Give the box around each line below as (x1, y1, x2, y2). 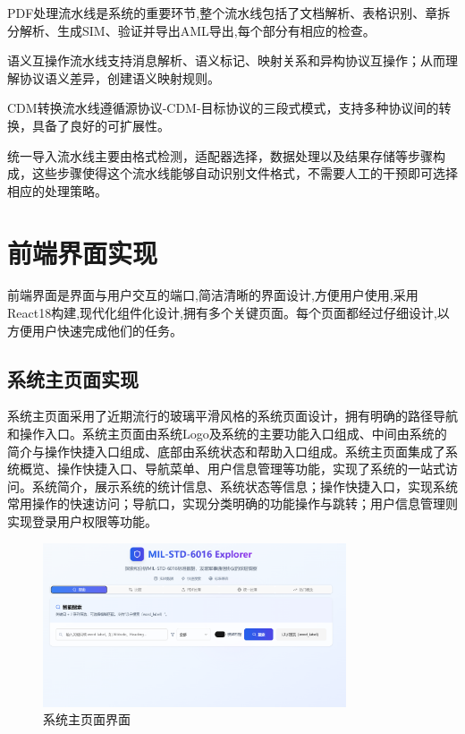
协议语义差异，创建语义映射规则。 (19, 68, 220, 87)
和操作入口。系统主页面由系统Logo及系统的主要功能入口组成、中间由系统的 (7, 424, 447, 443)
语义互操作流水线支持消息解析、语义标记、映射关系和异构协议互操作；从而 (7, 51, 445, 70)
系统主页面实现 (7, 364, 139, 392)
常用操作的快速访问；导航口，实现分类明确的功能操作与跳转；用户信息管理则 (7, 494, 458, 513)
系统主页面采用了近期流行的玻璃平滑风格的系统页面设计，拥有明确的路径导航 (7, 406, 458, 425)
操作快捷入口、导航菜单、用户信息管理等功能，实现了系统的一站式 (56, 459, 445, 478)
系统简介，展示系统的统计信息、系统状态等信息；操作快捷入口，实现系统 (31, 476, 458, 495)
